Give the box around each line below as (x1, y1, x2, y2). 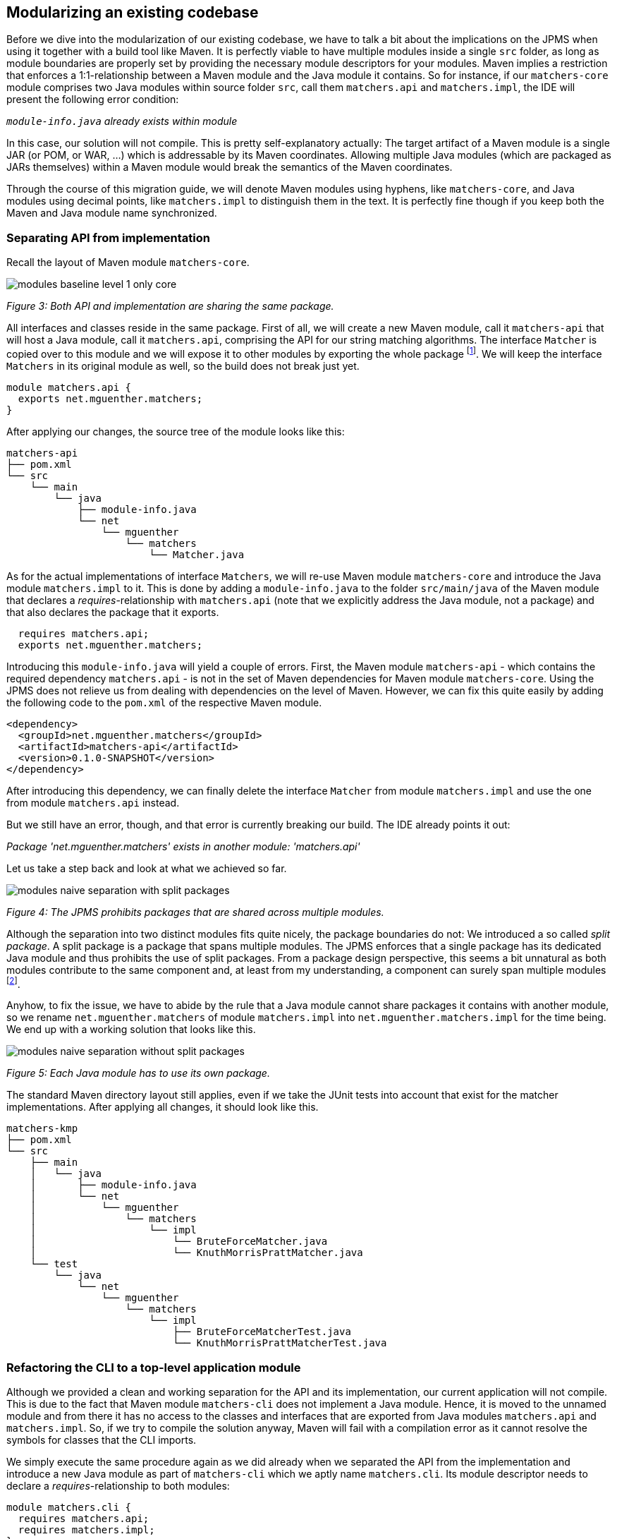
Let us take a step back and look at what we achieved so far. (6, 862, 287, 874)
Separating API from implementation (6, 230, 210, 245)
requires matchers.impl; (18, 1524, 155, 1536)
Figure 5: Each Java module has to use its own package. (6, 1067, 270, 1080)
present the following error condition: (6, 93, 179, 106)
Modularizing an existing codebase (6, 4, 259, 21)
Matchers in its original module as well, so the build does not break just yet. (6, 359, 360, 372)
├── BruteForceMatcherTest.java (173, 1326, 351, 1338)
